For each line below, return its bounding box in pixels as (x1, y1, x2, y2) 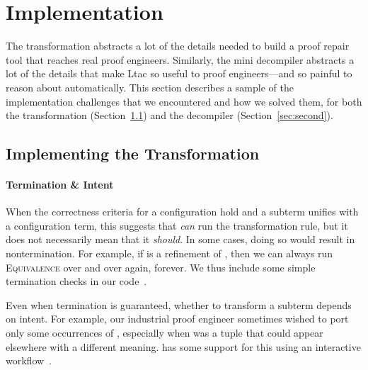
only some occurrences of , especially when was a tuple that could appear (6, 325, 323, 340)
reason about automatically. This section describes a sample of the (6, 79, 294, 94)
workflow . (6, 353, 52, 368)
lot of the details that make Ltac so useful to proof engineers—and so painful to (6, 66, 352, 81)
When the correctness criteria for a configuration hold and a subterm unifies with (6, 204, 359, 219)
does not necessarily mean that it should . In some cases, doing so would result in (6, 232, 355, 247)
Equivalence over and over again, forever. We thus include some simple (6, 259, 316, 274)
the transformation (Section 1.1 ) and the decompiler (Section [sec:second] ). (6, 108, 333, 123)
